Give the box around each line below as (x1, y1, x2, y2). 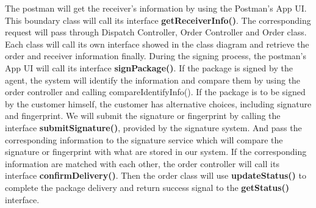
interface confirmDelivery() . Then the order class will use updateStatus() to (5, 169, 306, 182)
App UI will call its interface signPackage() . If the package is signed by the (5, 61, 293, 74)
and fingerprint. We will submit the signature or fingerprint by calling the (5, 109, 281, 122)
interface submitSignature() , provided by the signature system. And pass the (5, 121, 302, 134)
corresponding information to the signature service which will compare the (5, 133, 283, 146)
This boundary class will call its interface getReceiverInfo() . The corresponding (5, 13, 311, 26)
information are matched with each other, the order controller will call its (5, 157, 279, 170)
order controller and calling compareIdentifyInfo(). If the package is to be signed (5, 85, 306, 98)
